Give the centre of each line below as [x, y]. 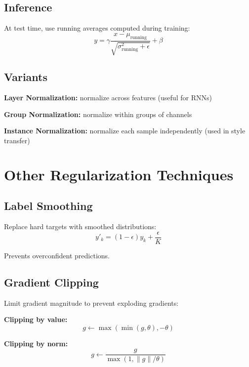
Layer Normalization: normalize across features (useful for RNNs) [108, 98]
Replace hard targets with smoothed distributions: [80, 226]
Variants [26, 77]
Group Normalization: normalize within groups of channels [98, 114]
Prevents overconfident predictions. [57, 255]
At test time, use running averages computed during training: [97, 28]
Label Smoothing [48, 206]
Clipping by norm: [36, 343]
